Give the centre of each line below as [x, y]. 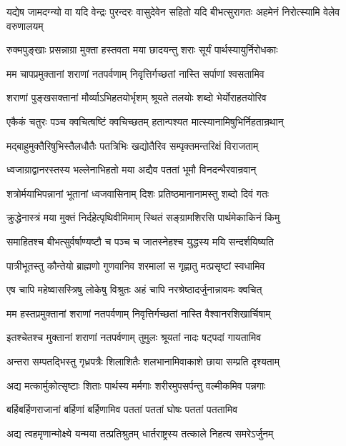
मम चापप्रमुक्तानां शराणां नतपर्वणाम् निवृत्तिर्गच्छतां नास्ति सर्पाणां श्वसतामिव [135, 73]
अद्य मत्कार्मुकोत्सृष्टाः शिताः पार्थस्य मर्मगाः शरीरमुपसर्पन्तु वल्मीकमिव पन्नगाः [136, 385]
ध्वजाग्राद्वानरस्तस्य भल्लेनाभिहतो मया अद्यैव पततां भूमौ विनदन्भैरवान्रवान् [132, 169]
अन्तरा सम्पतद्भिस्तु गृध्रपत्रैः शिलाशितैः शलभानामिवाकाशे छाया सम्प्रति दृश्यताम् [143, 361]
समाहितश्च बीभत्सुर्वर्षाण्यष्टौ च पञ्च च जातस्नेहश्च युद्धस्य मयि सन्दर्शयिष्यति [140, 241]
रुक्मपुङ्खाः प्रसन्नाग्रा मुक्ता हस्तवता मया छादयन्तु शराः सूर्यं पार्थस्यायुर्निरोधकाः [142, 50]
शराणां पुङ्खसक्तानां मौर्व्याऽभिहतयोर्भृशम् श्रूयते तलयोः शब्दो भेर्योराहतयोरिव [137, 97]
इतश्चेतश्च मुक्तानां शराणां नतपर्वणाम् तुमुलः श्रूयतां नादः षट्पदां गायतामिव [134, 337]
